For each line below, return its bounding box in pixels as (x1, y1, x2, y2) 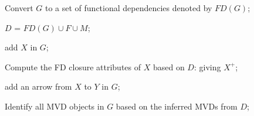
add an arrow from (5, 80, 72, 93)
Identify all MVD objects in (5, 100, 104, 112)
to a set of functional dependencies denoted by (45, 2, 212, 13)
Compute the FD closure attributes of (5, 60, 141, 73)
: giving (194, 60, 221, 73)
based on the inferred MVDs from (116, 100, 238, 112)
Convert (5, 2, 33, 13)
